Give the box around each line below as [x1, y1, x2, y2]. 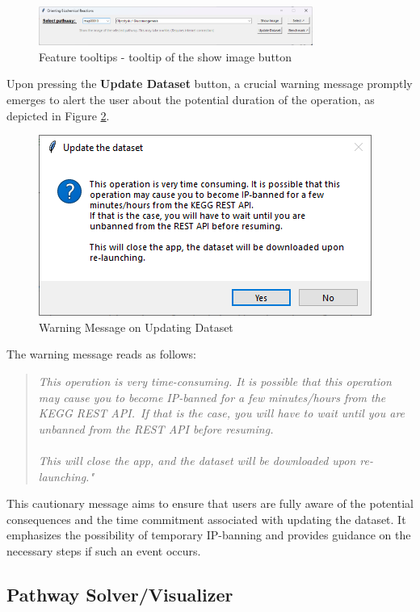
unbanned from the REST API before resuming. [38, 420, 274, 437]
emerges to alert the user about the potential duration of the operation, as [6, 91, 375, 108]
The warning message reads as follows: [6, 346, 196, 363]
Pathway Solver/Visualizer [6, 581, 233, 606]
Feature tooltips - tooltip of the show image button [39, 48, 292, 65]
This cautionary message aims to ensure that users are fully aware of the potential [6, 495, 414, 512]
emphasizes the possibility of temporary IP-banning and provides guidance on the [6, 526, 411, 543]
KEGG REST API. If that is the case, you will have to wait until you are [38, 405, 405, 421]
